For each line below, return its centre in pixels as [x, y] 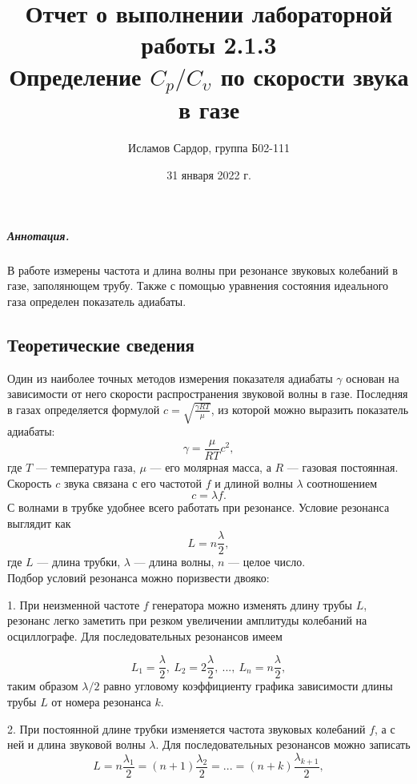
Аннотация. [38, 235]
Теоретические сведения [101, 344]
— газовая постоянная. [343, 466]
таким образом [43, 686]
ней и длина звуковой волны [76, 744]
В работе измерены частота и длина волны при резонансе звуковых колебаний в [202, 269]
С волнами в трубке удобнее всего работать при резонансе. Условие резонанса [198, 507]
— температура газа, [86, 466]
